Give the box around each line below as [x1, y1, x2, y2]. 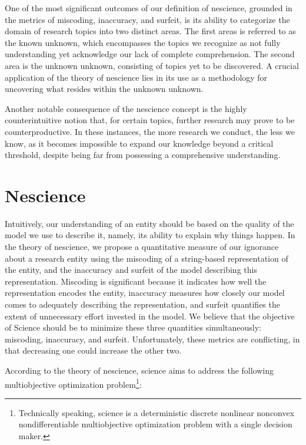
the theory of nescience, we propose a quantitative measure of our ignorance [5, 240, 279, 253]
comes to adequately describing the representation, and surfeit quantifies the [5, 298, 280, 310]
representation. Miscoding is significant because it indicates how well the [5, 275, 267, 287]
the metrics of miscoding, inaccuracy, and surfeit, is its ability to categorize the [5, 13, 290, 25]
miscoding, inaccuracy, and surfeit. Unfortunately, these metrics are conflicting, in [5, 332, 300, 345]
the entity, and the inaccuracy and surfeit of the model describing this [5, 263, 257, 276]
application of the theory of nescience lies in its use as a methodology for [5, 71, 268, 83]
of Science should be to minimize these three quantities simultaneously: [5, 321, 261, 334]
